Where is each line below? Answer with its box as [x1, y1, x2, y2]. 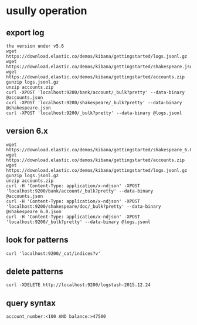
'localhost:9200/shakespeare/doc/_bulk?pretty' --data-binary [6, 203, 161, 210]
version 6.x [6, 126, 48, 136]
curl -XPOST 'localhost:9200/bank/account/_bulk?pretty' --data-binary [6, 89, 185, 95]
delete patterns [6, 267, 63, 277]
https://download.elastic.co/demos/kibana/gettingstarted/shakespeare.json [6, 64, 195, 69]
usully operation [6, 4, 87, 18]
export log [6, 28, 45, 38]
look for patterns [6, 235, 69, 245]
